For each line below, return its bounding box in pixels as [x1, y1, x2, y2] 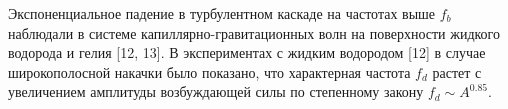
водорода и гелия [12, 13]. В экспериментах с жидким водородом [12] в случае [8, 42, 486, 63]
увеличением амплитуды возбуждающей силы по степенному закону [8, 81, 424, 102]
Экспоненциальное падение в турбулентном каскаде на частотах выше [8, 3, 436, 23]
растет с [432, 61, 482, 82]
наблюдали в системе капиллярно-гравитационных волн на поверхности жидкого [8, 22, 501, 43]
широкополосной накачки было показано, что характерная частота [8, 61, 411, 82]
